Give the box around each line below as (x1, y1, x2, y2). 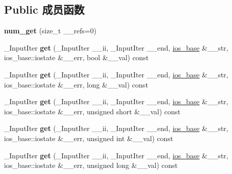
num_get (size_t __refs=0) (4, 25, 97, 36)
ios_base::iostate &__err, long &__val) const (4, 79, 148, 90)
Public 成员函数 (4, 2, 85, 17)
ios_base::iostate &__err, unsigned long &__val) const (4, 160, 178, 170)
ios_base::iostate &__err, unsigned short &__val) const (4, 106, 181, 116)
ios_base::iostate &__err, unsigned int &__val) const (4, 133, 173, 143)
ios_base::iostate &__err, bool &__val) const (4, 52, 149, 63)
